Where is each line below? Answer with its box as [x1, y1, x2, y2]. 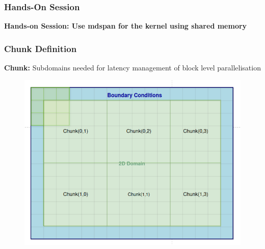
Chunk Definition [4, 42, 77, 55]
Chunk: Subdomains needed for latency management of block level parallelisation [4, 62, 261, 73]
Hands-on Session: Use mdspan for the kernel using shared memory [4, 20, 247, 31]
